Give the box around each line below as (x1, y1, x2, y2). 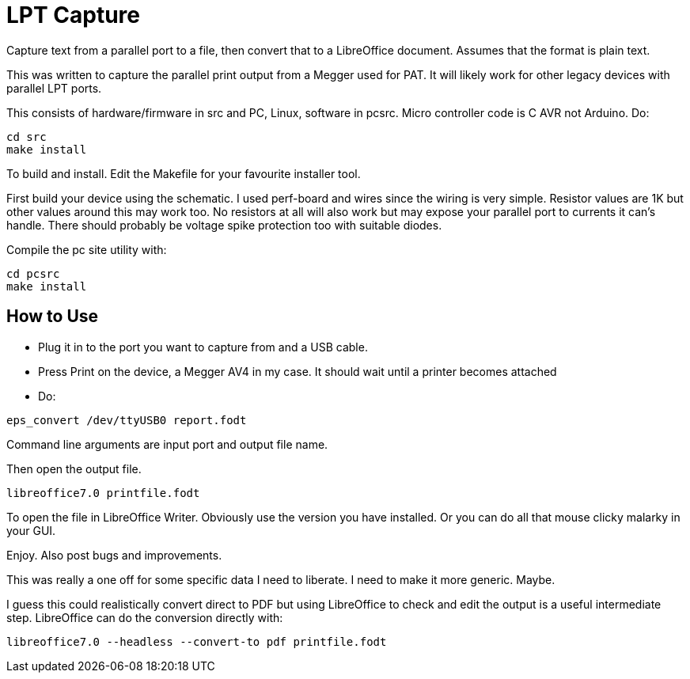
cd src (6, 130, 47, 143)
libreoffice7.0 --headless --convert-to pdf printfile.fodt (6, 635, 387, 648)
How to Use (6, 306, 99, 327)
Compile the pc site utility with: (6, 242, 167, 256)
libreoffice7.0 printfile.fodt (6, 486, 200, 499)
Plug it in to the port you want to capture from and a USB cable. (38, 339, 368, 354)
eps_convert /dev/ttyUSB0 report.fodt (6, 413, 247, 427)
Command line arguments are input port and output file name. (6, 437, 328, 451)
